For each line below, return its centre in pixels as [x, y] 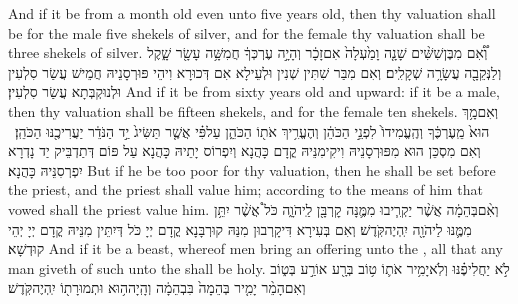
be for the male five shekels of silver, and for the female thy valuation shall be [246, 32]
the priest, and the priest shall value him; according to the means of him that [245, 189]
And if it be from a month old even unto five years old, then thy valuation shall [252, 13]
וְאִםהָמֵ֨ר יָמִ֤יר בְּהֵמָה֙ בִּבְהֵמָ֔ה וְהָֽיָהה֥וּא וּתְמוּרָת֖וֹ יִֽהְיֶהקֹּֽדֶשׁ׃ [157, 287]
